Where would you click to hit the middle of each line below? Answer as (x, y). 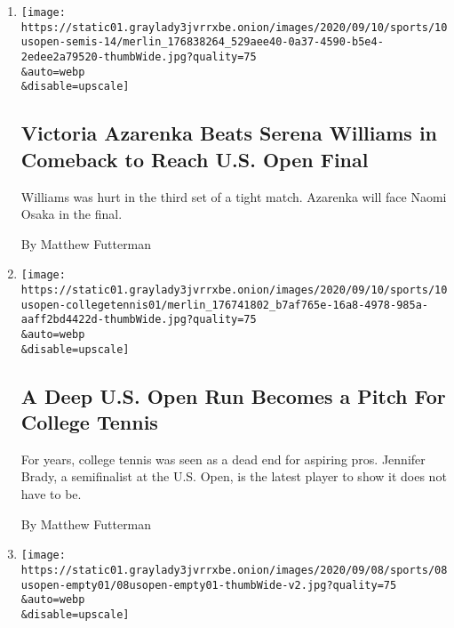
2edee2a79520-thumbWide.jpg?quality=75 (139, 56)
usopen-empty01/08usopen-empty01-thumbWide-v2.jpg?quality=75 (209, 585)
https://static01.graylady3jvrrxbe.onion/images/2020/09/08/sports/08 (234, 570)
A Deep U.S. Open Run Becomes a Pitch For (233, 395)
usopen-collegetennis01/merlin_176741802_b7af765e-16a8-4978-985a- (224, 305)
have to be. (51, 494)
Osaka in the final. (72, 214)
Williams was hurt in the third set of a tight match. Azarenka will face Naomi (234, 196)
